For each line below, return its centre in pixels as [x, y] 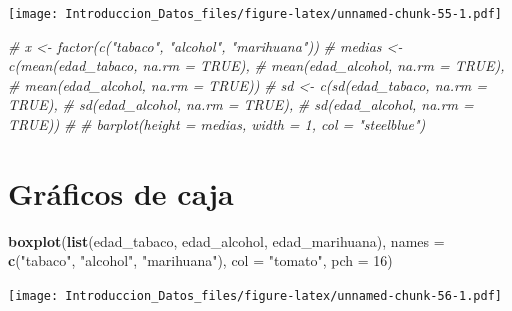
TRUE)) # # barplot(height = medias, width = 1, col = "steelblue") [217, 124]
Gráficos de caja [121, 192]
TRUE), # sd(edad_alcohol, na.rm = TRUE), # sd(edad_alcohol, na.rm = [241, 104]
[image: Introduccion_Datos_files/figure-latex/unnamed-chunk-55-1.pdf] [255, 14]
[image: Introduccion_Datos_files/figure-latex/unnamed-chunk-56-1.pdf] [255, 295]
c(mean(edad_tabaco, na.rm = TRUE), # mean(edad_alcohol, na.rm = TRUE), [256, 65]
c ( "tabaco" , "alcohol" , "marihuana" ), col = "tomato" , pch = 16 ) [200, 260]
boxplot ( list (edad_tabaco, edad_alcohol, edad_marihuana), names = [226, 240]
